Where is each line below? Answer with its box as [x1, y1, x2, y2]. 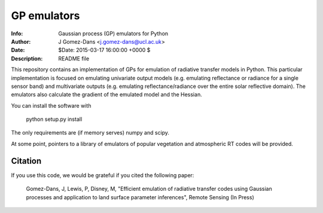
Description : [11, 54, 43, 62]
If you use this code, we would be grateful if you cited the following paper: [11, 171, 194, 179]
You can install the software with [11, 102, 92, 109]
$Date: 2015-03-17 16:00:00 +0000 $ [58, 47, 151, 54]
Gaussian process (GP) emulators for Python [58, 30, 169, 37]
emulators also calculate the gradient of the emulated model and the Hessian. [11, 91, 203, 98]
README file [58, 54, 90, 62]
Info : [11, 30, 23, 37]
